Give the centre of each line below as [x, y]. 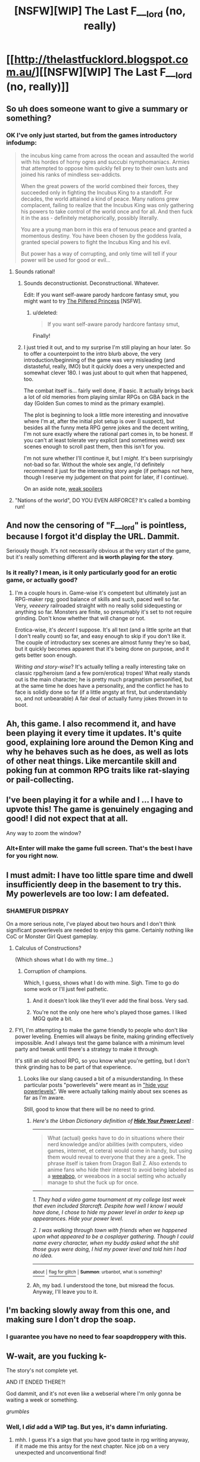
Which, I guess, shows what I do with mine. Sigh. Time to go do [101, 983]
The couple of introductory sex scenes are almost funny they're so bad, [103, 642]
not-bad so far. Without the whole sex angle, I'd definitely [94, 464]
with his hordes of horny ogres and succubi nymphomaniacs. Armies [105, 162]
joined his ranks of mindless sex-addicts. [71, 175]
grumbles [18, 1411]
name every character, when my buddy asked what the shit [106, 1243]
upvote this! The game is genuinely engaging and [100, 809]
